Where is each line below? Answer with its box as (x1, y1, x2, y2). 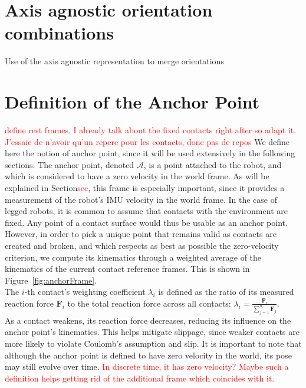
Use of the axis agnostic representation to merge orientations (5, 55, 224, 67)
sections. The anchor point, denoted (5, 158, 134, 170)
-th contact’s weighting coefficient (24, 285, 146, 298)
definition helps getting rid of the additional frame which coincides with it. (5, 371, 275, 384)
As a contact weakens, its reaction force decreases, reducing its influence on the (5, 314, 291, 326)
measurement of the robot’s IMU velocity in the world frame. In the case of (5, 193, 277, 205)
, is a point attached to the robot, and (143, 158, 282, 170)
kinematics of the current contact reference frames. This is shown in (5, 262, 250, 275)
